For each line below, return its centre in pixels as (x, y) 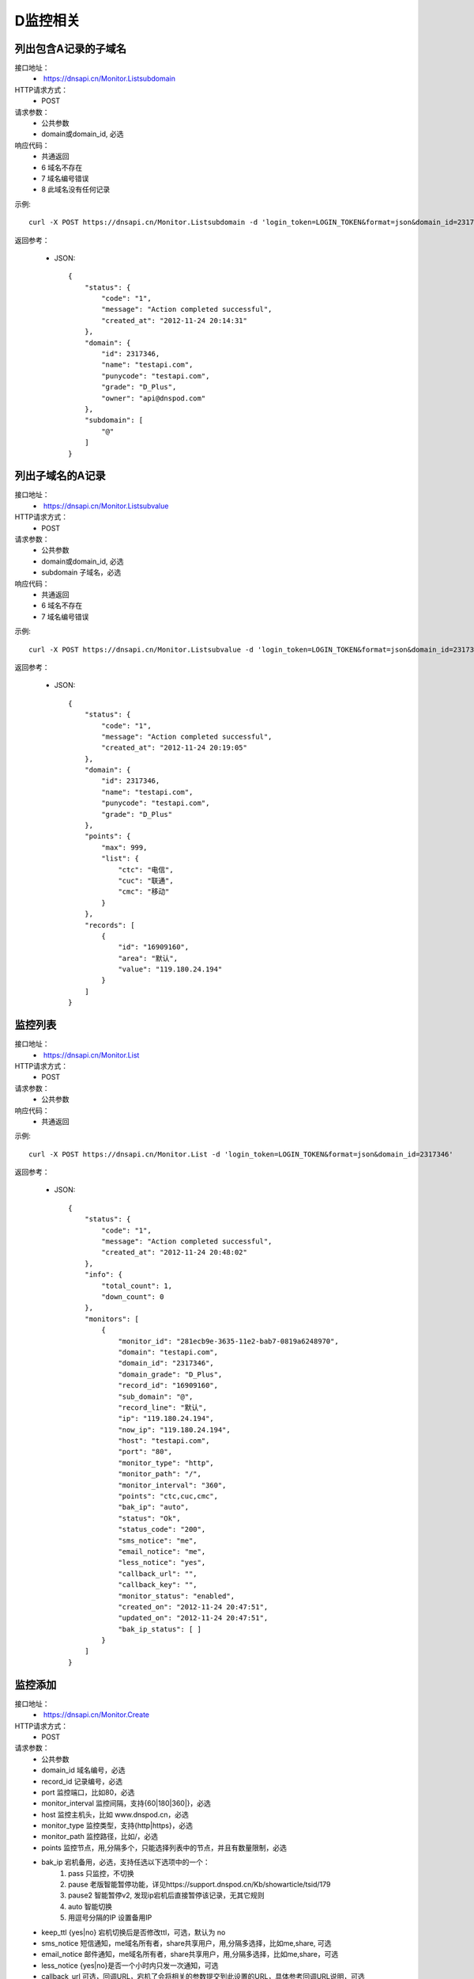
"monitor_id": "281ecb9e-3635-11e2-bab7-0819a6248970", (228, 1341)
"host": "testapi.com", (164, 1441)
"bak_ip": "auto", (154, 1507)
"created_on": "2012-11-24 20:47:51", (193, 1607)
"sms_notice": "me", (158, 1540)
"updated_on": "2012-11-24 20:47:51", (193, 1618)
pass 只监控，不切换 (101, 1873)
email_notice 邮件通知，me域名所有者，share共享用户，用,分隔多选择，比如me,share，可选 (190, 1954)
